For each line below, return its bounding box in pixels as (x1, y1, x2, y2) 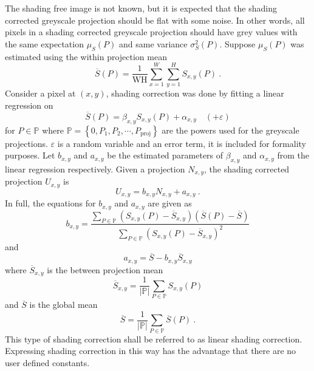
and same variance (119, 37, 188, 50)
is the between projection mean (47, 263, 163, 276)
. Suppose (219, 37, 256, 50)
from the (277, 149, 309, 162)
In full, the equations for (5, 197, 96, 209)
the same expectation (5, 37, 84, 50)
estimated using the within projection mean (5, 50, 167, 63)
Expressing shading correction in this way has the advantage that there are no (5, 344, 296, 357)
